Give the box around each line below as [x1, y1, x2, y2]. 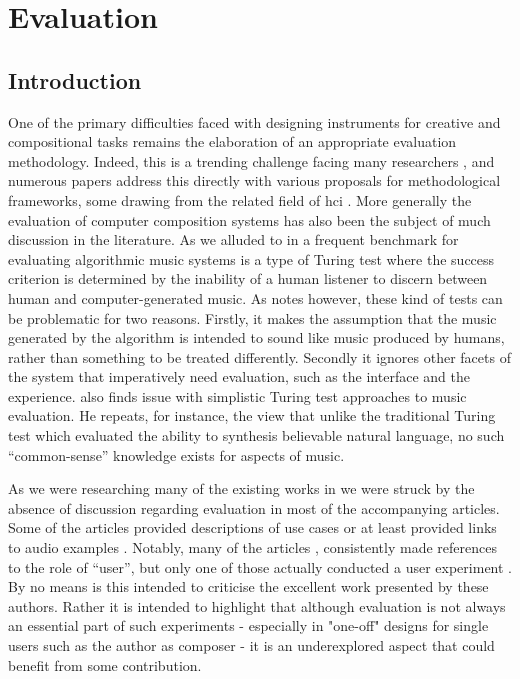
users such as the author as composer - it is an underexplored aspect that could [8, 635, 495, 656]
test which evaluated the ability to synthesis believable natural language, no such [8, 425, 505, 446]
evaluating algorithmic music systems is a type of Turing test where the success [8, 248, 495, 269]
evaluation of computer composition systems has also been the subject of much [8, 209, 491, 230]
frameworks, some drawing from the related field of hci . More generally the [8, 189, 472, 210]
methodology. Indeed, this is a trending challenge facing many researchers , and [8, 150, 495, 171]
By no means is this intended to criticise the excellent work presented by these [8, 576, 489, 597]
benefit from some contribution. [8, 654, 202, 675]
